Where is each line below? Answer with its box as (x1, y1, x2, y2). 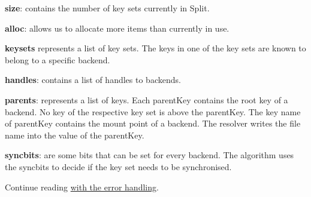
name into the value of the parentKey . (5, 128, 144, 141)
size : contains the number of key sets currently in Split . (5, 2, 210, 14)
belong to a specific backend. (5, 53, 110, 66)
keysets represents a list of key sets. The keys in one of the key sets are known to (5, 42, 306, 54)
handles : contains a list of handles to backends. (5, 73, 181, 86)
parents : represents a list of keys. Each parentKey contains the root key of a (5, 93, 288, 106)
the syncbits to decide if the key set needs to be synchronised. (5, 160, 232, 173)
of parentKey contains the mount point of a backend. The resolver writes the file (5, 117, 301, 130)
